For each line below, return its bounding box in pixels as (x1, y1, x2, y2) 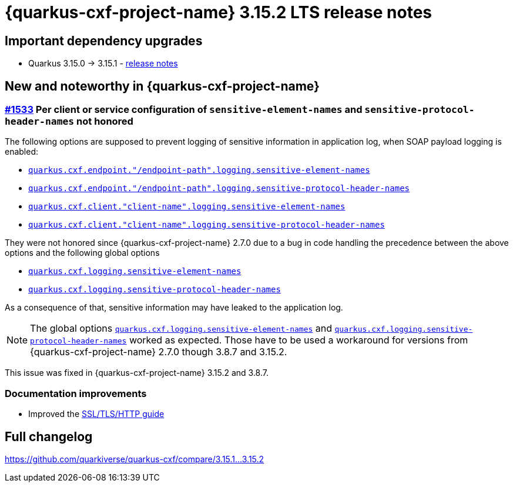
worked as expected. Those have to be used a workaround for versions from (129, 334, 468, 346)
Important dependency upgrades (5, 33, 203, 48)
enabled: (5, 146, 39, 157)
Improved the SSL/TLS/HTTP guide (28, 409, 165, 419)
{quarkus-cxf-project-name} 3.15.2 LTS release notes (5, 2, 432, 22)
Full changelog (5, 429, 93, 444)
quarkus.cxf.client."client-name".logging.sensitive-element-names (28, 202, 346, 212)
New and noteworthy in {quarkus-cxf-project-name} (5, 78, 320, 94)
